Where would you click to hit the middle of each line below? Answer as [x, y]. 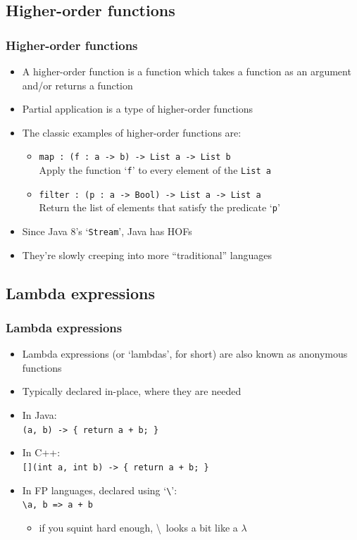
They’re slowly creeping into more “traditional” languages [147, 255]
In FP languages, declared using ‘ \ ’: [100, 490]
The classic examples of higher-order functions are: [132, 132]
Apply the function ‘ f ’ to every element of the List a [155, 170]
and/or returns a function [77, 85]
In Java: [39, 415]
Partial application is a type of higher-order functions [138, 109]
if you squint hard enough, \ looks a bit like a [138, 527]
